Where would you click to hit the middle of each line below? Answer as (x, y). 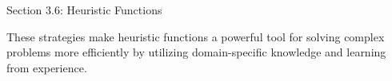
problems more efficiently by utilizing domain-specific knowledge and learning (196, 52)
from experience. (47, 67)
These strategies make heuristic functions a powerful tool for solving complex (196, 36)
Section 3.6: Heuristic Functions (84, 10)
